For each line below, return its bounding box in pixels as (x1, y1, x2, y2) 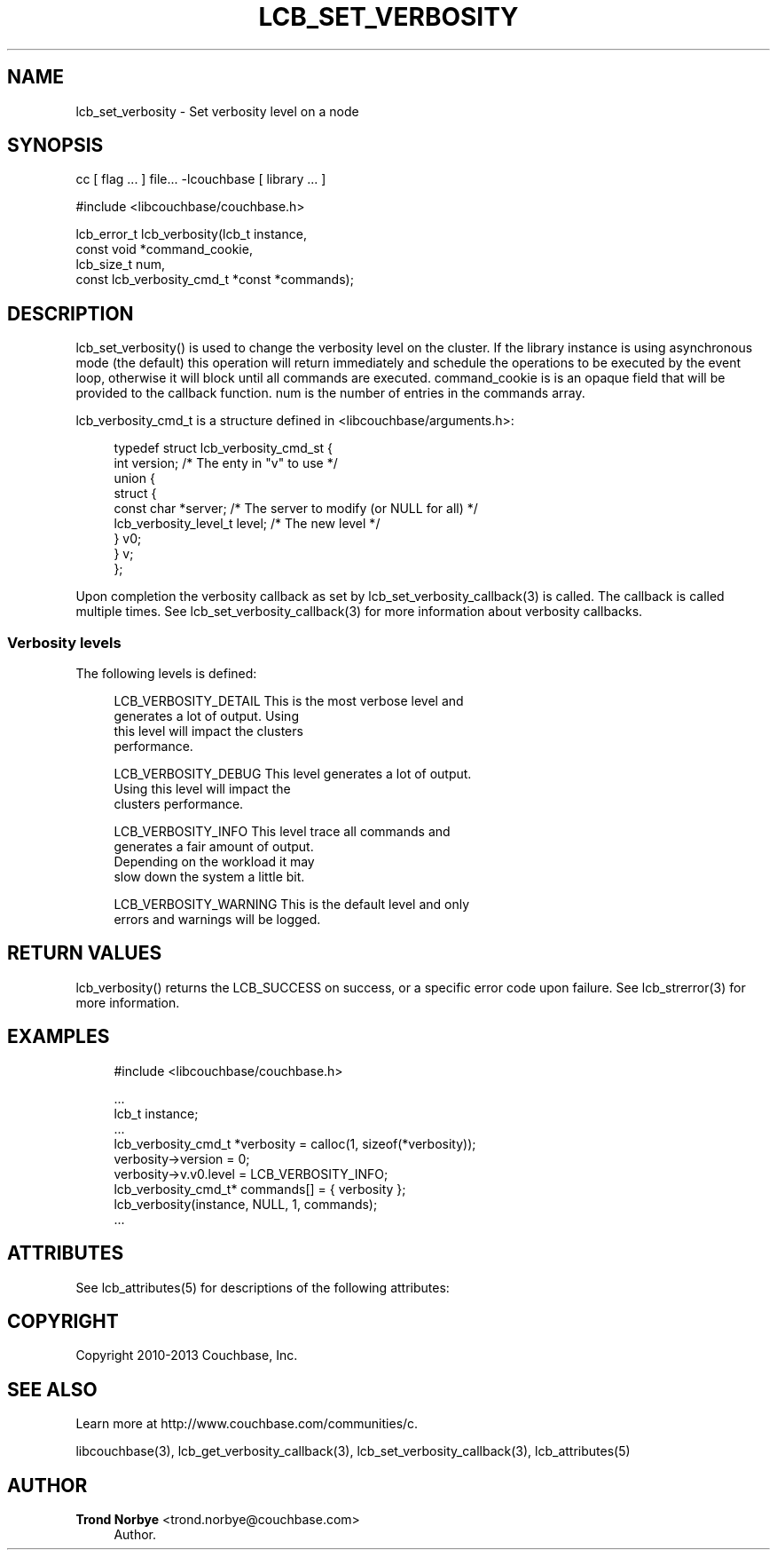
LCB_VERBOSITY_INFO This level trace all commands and (114, 824, 451, 840)
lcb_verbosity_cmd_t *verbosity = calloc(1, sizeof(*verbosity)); (114, 1135, 476, 1151)
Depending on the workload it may (114, 854, 315, 870)
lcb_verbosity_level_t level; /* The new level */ (114, 516, 381, 532)
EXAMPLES (7, 1025, 110, 1048)
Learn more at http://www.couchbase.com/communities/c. (75, 1416, 419, 1432)
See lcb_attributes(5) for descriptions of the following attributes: (75, 1279, 450, 1295)
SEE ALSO (7, 1378, 98, 1401)
